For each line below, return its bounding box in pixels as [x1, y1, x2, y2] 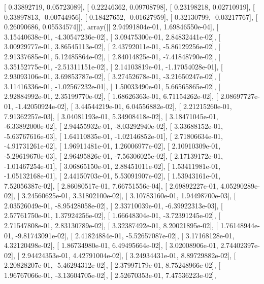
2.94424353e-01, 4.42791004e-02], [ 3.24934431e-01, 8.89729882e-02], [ [21, 250, 236, 260]
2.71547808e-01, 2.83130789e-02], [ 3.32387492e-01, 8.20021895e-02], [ [4, 220, 218, 231]
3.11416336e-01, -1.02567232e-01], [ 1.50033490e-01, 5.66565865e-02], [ [4, 81, 221, 91]
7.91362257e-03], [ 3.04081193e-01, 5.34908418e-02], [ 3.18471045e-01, [4, 111, 218, 121]
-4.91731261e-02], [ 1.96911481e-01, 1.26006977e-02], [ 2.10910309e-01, [4, 140, 221, 151]
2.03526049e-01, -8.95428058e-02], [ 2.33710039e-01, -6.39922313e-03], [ [4, 200, 223, 210]
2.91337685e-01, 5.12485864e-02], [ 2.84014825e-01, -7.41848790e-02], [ [4, 51, 221, 61]
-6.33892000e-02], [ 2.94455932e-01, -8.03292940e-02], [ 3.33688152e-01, [4, 121, 223, 131]
